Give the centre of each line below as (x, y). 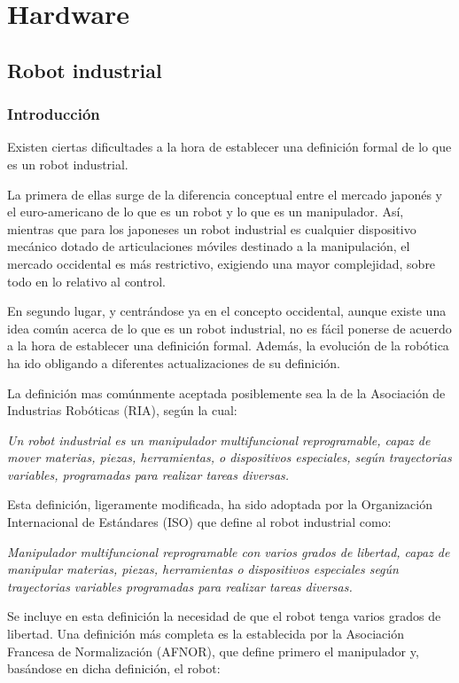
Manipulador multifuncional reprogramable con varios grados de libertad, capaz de (229, 551)
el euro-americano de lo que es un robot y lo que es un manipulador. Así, (206, 212)
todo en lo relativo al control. (86, 281)
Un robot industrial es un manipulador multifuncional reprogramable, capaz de (219, 440)
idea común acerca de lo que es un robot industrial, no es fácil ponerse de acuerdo (229, 328)
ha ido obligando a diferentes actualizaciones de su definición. (174, 362)
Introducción (54, 114)
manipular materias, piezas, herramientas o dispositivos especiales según (203, 569)
